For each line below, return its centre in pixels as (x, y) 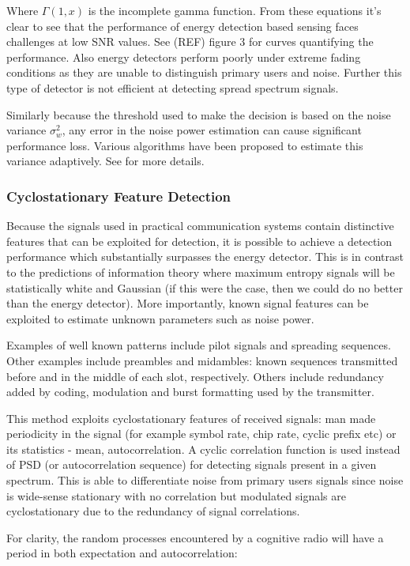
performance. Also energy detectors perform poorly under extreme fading (184, 57)
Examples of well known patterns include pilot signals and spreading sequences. (199, 345)
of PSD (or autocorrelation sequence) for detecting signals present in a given (192, 464)
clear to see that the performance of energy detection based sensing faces (182, 26)
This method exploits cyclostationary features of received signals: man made (191, 418)
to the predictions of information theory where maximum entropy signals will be (201, 272)
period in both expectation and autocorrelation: (122, 553)
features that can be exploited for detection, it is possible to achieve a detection (199, 241)
